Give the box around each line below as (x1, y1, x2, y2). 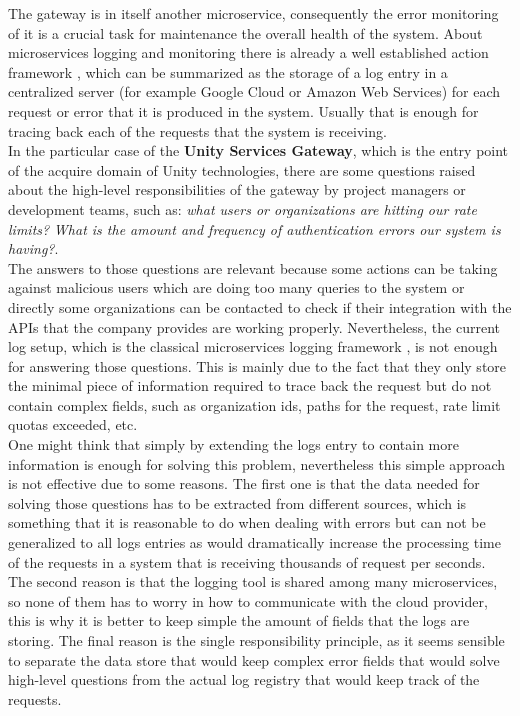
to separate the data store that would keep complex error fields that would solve (8, 649, 500, 670)
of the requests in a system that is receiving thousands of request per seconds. (8, 551, 486, 572)
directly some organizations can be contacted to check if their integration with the (8, 296, 512, 317)
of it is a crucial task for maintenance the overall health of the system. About (8, 22, 483, 43)
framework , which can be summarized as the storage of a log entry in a (8, 61, 448, 82)
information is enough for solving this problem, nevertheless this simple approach (8, 453, 505, 474)
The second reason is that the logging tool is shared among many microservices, (8, 571, 498, 592)
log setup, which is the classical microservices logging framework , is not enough (8, 336, 498, 357)
